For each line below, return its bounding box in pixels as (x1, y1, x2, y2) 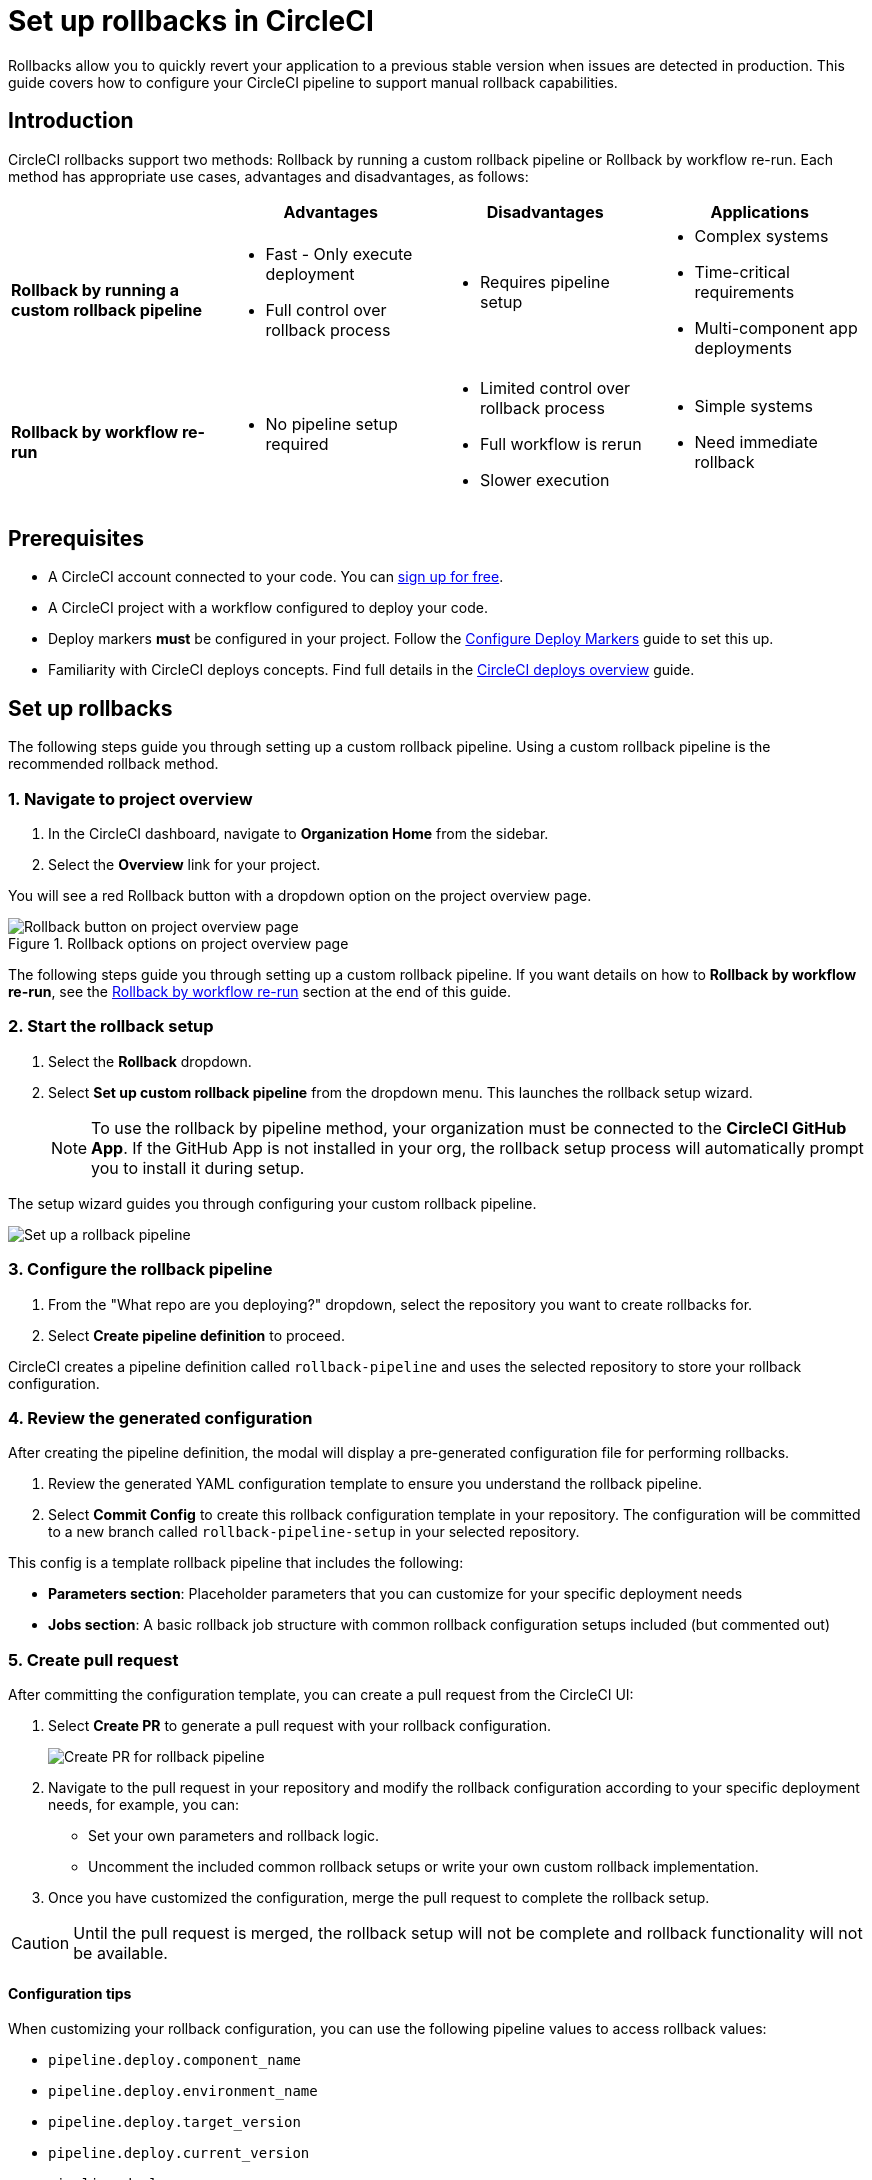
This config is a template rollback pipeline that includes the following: (8, 1554, 464, 1572)
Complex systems (694, 225, 829, 246)
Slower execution (480, 469, 610, 490)
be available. (73, 1943, 168, 1964)
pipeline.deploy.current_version (48, 2145, 310, 2162)
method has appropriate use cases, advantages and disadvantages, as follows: (8, 167, 529, 185)
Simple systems (694, 395, 813, 416)
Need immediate (694, 431, 818, 452)
